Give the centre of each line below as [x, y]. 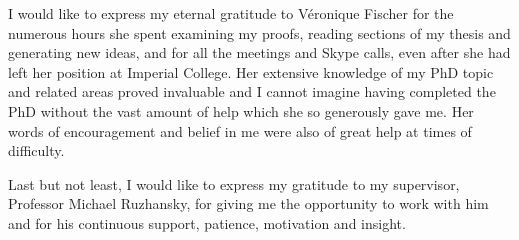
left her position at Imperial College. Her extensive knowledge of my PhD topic [251, 71]
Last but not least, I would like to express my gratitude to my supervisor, [234, 183]
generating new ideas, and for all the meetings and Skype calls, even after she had [259, 52]
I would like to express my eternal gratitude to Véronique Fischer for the [231, 13]
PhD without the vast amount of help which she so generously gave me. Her [241, 110]
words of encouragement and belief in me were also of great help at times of [240, 130]
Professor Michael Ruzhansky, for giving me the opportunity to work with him [248, 203]
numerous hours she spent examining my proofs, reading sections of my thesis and [259, 32]
